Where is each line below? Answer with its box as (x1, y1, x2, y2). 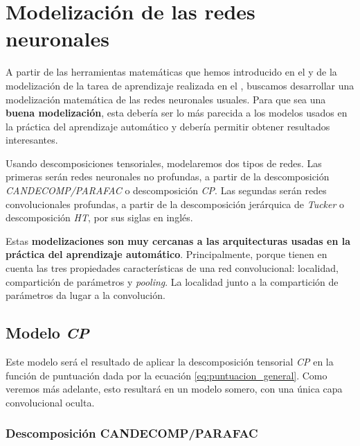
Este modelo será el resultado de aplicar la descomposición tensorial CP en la (6, 354, 334, 369)
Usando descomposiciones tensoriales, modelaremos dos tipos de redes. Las (6, 155, 322, 170)
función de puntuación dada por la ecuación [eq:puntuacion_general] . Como (6, 368, 327, 382)
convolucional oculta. (6, 395, 95, 409)
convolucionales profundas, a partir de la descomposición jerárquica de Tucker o (6, 196, 345, 211)
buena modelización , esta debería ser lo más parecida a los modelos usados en (6, 105, 348, 120)
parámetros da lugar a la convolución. (6, 288, 165, 302)
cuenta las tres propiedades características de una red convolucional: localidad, (6, 261, 339, 275)
